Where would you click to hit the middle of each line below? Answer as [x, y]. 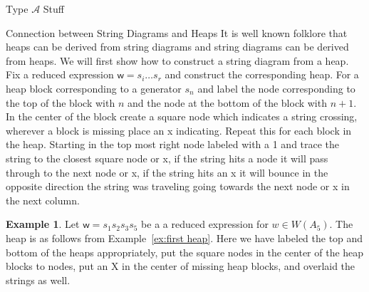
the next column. [43, 200]
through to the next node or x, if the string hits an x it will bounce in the [167, 172]
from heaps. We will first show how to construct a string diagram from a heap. [177, 60]
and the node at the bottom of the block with [227, 102]
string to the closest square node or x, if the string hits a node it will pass [167, 158]
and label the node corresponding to [276, 88]
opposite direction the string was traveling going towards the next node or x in [178, 186]
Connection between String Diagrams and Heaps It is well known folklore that [177, 32]
